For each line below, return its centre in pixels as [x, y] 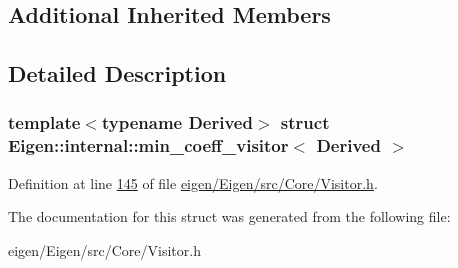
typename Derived [177, 122]
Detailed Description [117, 73]
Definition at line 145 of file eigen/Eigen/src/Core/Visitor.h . [193, 182]
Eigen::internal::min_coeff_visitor [148, 145]
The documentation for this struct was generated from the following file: [229, 216]
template [44, 122]
